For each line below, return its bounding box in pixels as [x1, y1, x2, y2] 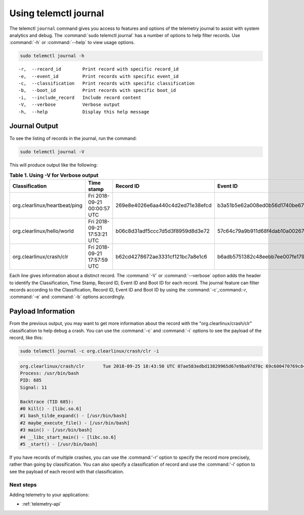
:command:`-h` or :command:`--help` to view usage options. [9, 40, 135, 46]
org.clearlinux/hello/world [12, 228, 74, 235]
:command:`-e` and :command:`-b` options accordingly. [9, 294, 126, 300]
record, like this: [9, 335, 43, 341]
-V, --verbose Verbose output [18, 102, 120, 107]
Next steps [9, 481, 37, 488]
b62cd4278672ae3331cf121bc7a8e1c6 [116, 253, 207, 261]
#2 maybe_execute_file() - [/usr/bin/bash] [20, 420, 130, 426]
